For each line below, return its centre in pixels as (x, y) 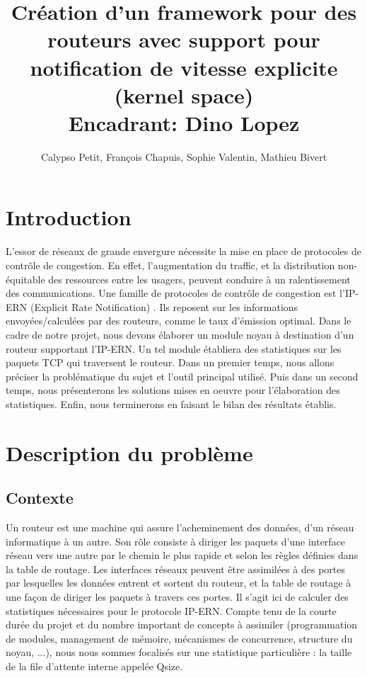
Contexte (40, 498)
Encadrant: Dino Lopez (184, 122)
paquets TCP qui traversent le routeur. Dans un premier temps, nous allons (170, 362)
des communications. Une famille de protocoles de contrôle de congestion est (171, 293)
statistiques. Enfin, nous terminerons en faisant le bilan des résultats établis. (171, 403)
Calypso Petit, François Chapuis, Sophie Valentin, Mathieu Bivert (184, 156)
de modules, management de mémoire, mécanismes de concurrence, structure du (179, 638)
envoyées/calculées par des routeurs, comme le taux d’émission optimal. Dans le (179, 321)
